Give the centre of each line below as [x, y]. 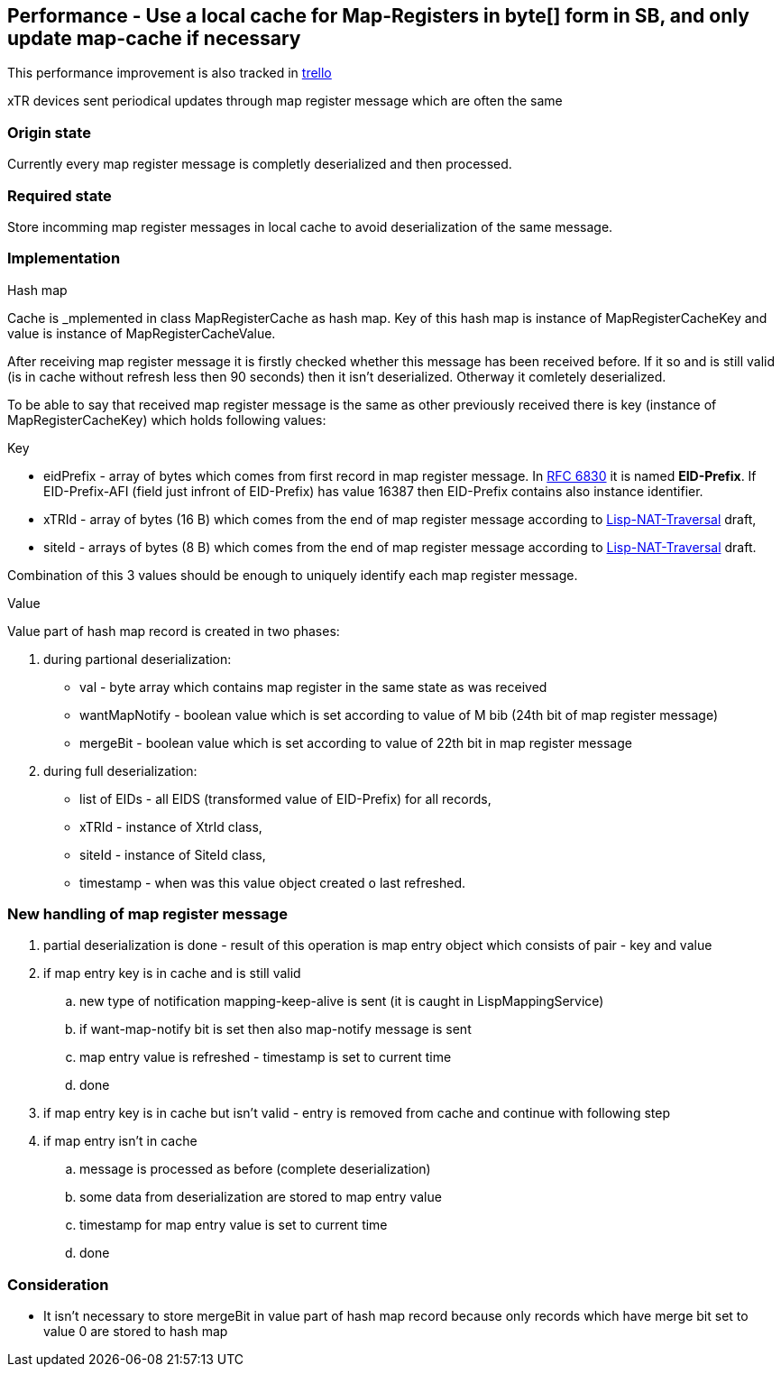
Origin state [49, 132]
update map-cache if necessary [154, 38]
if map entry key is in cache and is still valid [172, 973]
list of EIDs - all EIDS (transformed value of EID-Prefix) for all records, [285, 798]
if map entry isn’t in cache [120, 1141]
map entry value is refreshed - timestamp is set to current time [266, 1057]
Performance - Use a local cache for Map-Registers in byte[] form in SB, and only [378, 16]
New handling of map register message [147, 914]
